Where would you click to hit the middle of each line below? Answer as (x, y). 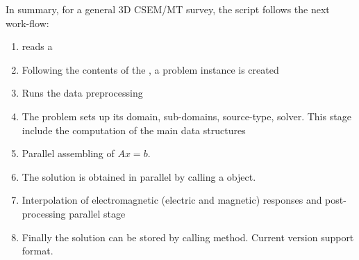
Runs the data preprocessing (82, 93)
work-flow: (27, 23)
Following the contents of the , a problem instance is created (150, 69)
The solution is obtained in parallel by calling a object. (139, 176)
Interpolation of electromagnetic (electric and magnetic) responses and (172, 200)
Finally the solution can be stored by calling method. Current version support (188, 237)
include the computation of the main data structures (134, 130)
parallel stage (97, 213)
